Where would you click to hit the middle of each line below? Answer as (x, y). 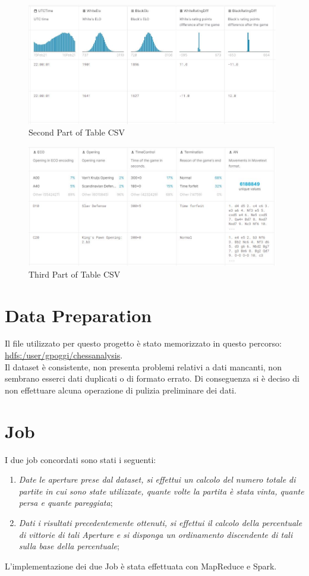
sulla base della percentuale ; (69, 546)
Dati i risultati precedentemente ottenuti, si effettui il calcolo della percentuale (160, 522)
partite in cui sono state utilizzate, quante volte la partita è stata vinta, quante (161, 491)
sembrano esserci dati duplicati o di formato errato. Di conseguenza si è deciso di (152, 378)
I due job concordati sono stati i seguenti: (81, 459)
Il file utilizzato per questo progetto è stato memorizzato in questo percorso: (143, 343)
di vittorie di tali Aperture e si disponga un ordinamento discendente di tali (156, 534)
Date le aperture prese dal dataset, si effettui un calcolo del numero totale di (157, 479)
